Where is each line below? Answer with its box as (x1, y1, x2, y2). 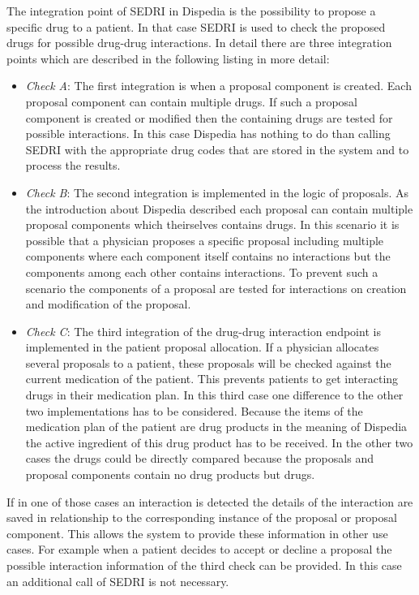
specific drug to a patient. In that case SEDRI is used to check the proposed (6, 18, 386, 35)
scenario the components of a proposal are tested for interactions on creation (25, 279, 407, 296)
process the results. (25, 157, 121, 174)
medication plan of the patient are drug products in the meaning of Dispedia (25, 418, 408, 435)
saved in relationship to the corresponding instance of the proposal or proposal (6, 509, 397, 526)
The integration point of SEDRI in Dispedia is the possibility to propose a (6, 2, 376, 19)
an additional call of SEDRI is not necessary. (6, 572, 229, 589)
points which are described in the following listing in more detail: (6, 50, 330, 67)
